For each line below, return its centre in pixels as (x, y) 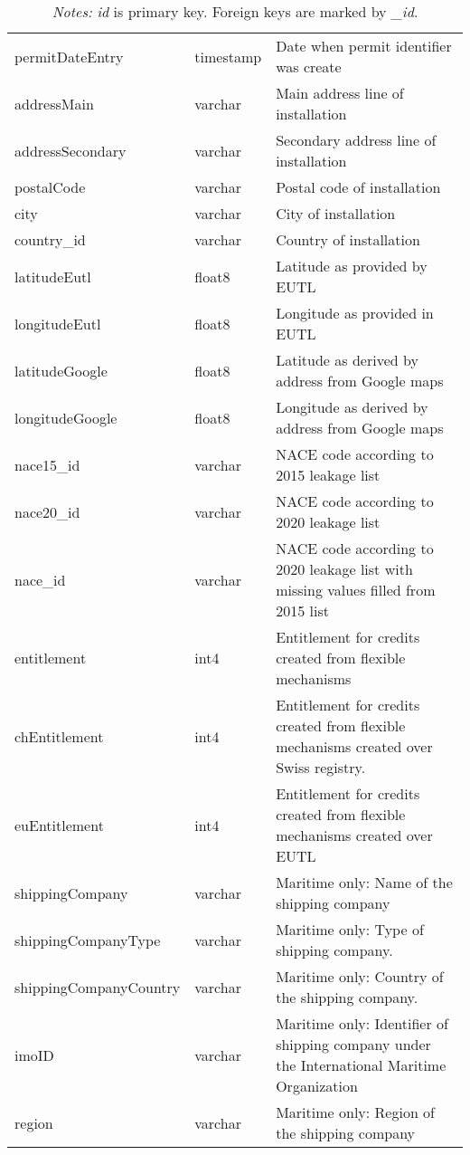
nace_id (40, 579)
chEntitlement (59, 736)
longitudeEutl (58, 323)
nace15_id (47, 464)
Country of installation (348, 239)
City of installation (336, 213)
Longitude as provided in (355, 313)
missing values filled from (356, 590)
